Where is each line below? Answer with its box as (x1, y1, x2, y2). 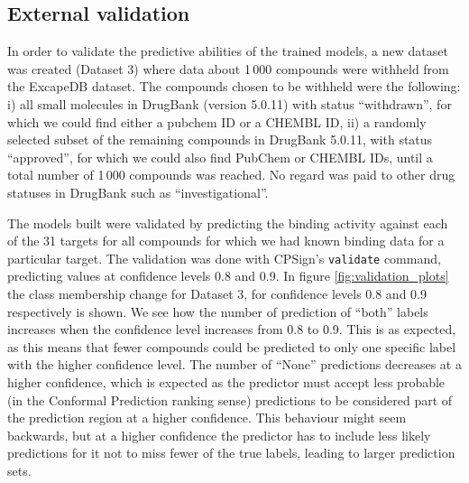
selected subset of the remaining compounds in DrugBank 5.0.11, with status (7, 130, 433, 149)
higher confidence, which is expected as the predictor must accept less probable (7, 372, 446, 391)
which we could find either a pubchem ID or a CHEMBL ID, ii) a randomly (7, 112, 427, 131)
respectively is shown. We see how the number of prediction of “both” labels (7, 302, 428, 320)
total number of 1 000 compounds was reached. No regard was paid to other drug (7, 165, 455, 184)
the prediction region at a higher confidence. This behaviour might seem (7, 408, 407, 427)
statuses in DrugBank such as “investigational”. (7, 182, 269, 201)
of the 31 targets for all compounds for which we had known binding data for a (7, 231, 445, 250)
